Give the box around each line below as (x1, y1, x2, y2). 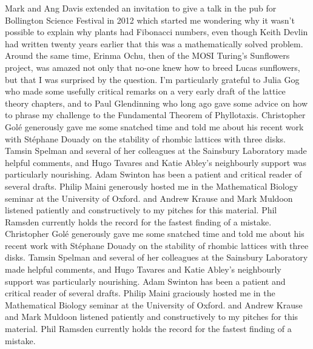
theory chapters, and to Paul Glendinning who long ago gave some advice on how (5, 96, 308, 109)
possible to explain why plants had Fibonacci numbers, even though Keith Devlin (5, 25, 308, 38)
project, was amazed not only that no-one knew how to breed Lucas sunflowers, (5, 61, 300, 73)
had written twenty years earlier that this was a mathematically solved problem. (5, 37, 303, 50)
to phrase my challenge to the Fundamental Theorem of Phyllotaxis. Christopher (5, 108, 306, 121)
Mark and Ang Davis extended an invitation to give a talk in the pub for (5, 2, 277, 14)
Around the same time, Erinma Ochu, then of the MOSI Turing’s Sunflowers (5, 49, 290, 62)
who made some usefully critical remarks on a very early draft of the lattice (5, 85, 286, 98)
